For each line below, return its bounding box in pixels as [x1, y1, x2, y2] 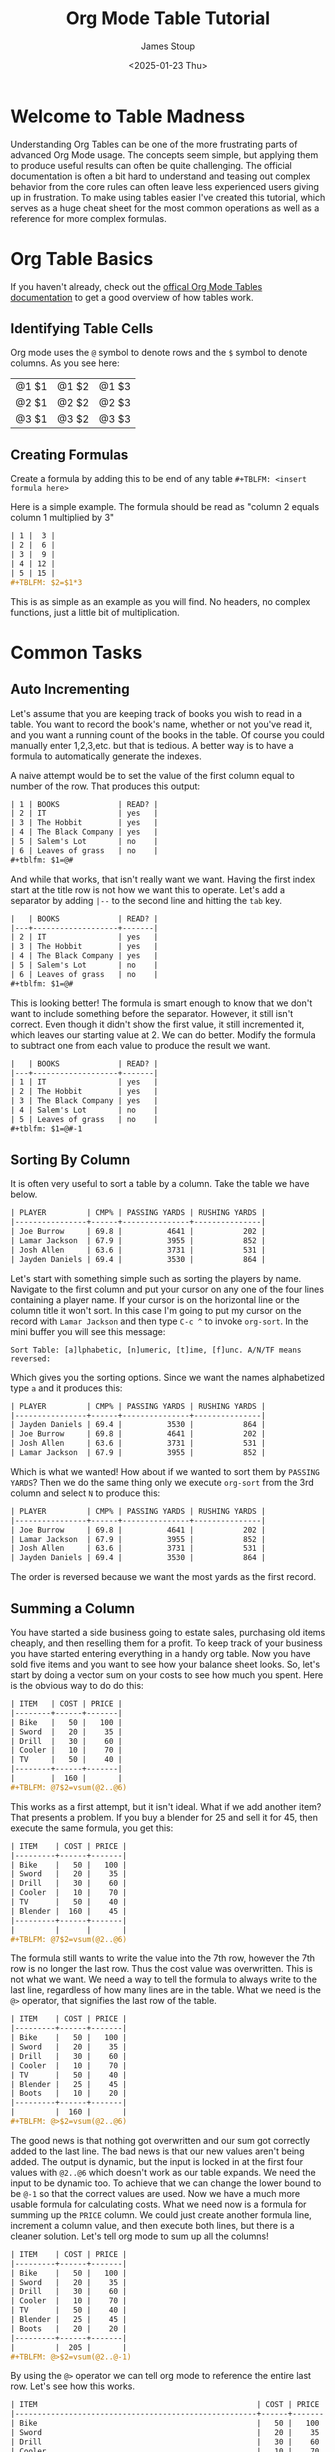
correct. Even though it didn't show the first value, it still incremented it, [10, 1018, 305, 1030]
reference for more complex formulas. [10, 212, 167, 224]
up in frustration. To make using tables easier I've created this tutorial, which [10, 191, 326, 203]
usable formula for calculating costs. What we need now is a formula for [10, 2198, 307, 2210]
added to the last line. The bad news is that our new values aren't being [10, 2145, 305, 2157]
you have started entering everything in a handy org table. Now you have [10, 1648, 312, 1659]
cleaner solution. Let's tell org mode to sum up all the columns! [10, 2230, 270, 2242]
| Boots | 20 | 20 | [10, 2323, 128, 2334]
